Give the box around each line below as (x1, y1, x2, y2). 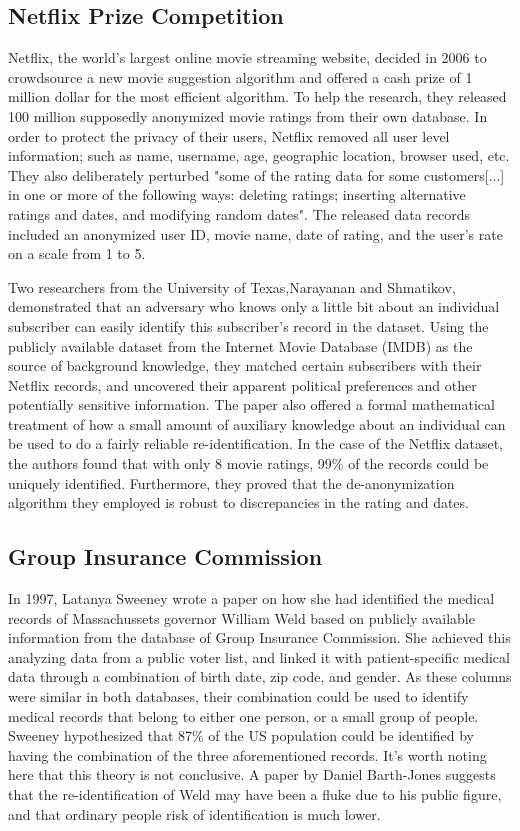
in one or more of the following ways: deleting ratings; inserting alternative (8, 184, 466, 205)
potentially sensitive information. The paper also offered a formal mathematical (8, 394, 495, 415)
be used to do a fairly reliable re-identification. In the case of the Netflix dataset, (8, 433, 504, 454)
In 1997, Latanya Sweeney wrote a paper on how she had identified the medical (8, 588, 495, 609)
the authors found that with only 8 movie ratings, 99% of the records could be (8, 453, 489, 474)
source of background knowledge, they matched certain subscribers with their (8, 355, 482, 376)
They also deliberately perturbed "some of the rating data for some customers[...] (8, 164, 505, 185)
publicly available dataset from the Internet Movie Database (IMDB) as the (8, 335, 473, 356)
